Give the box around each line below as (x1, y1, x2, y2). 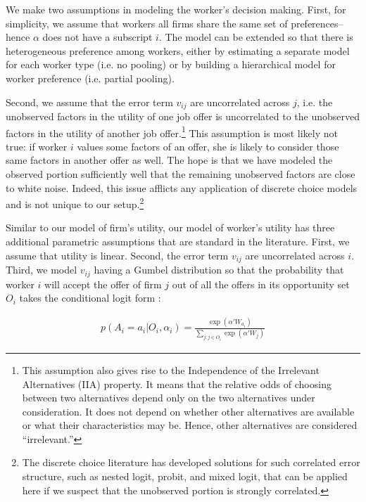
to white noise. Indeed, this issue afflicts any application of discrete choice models (6, 180, 358, 195)
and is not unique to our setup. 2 (6, 195, 144, 211)
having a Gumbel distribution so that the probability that (94, 262, 344, 277)
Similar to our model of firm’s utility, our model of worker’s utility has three (6, 220, 335, 235)
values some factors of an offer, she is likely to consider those (77, 139, 339, 153)
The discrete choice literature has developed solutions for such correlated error (22, 455, 360, 470)
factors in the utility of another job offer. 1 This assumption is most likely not (6, 123, 338, 140)
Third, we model (6, 262, 77, 277)
